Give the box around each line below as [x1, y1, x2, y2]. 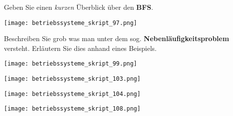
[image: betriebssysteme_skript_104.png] [4, 90, 141, 97]
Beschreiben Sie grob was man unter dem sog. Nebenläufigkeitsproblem [4, 33, 229, 44]
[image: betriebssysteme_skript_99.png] [4, 60, 138, 68]
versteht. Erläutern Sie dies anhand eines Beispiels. [4, 43, 157, 53]
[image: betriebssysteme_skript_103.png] [4, 75, 141, 83]
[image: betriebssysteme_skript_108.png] [4, 105, 141, 113]
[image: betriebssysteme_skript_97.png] [4, 19, 138, 26]
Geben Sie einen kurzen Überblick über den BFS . [4, 2, 153, 12]
